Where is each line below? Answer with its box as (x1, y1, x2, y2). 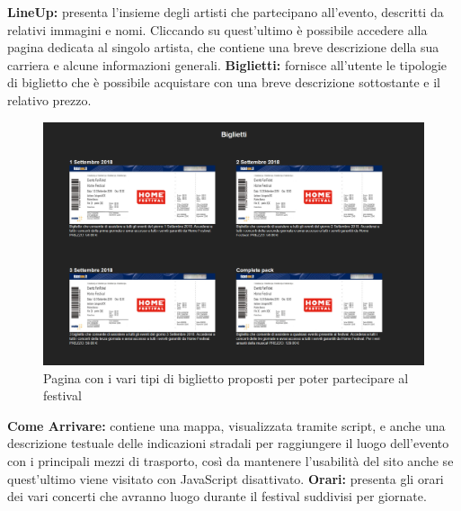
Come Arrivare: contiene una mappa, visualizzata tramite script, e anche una (7, 416, 446, 435)
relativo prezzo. (7, 90, 92, 109)
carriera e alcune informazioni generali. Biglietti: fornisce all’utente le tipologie (7, 55, 448, 74)
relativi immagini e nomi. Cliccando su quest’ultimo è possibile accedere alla (7, 20, 428, 39)
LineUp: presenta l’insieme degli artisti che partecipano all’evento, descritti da (7, 3, 444, 21)
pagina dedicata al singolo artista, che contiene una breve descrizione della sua (7, 38, 439, 57)
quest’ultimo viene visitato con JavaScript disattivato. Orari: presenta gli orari (7, 469, 444, 488)
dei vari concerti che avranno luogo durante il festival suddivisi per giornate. (7, 487, 427, 506)
